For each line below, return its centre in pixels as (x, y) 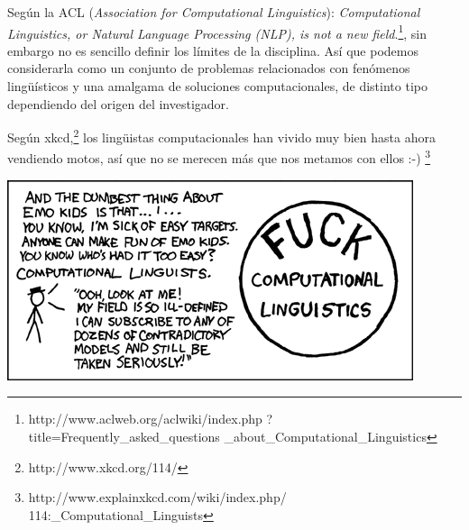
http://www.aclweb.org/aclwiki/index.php (145, 419)
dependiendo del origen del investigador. (118, 103)
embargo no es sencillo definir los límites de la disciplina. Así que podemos (213, 50)
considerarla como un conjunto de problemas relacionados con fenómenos (209, 68)
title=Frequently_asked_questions (124, 436)
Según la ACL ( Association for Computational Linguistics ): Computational (214, 12)
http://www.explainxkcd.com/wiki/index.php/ (157, 497)
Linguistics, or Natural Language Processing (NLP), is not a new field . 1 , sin (217, 32)
